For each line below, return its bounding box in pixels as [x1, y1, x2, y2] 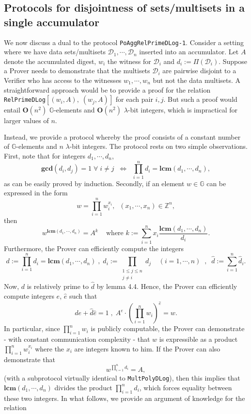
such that [69, 290, 97, 301]
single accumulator [4, 14, 99, 29]
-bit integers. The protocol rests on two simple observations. [69, 141, 248, 151]
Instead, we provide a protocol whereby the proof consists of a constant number [4, 131, 241, 142]
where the [35, 343, 64, 353]
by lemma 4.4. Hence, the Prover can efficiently [96, 281, 237, 291]
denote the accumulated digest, [4, 56, 96, 66]
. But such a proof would [163, 94, 237, 104]
